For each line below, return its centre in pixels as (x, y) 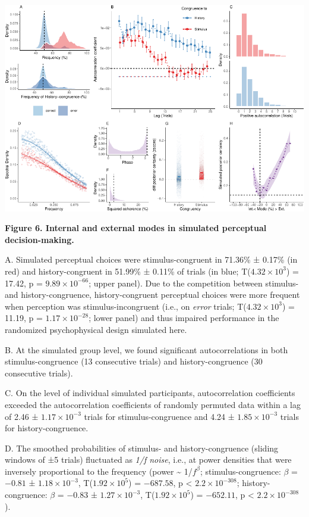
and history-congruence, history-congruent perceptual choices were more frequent (152, 295)
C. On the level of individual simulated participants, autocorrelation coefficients (150, 393)
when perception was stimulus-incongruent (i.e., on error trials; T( (126, 306)
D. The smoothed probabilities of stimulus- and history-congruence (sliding (142, 448)
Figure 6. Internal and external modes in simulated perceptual (136, 228)
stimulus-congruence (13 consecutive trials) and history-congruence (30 (134, 361)
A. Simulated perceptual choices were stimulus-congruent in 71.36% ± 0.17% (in (151, 259)
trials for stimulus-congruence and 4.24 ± (159, 416)
